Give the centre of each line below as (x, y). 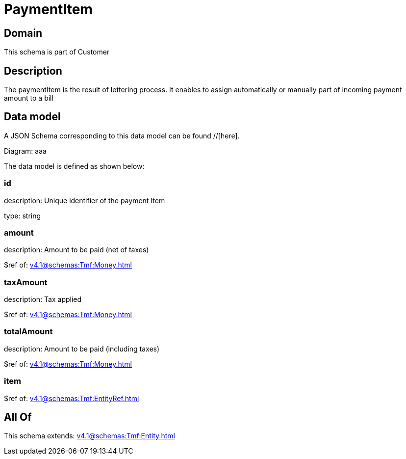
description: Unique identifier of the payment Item (85, 200)
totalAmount (28, 332)
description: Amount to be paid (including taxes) (82, 349)
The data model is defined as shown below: (74, 166)
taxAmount (26, 282)
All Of (18, 417)
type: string (23, 216)
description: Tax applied (43, 299)
